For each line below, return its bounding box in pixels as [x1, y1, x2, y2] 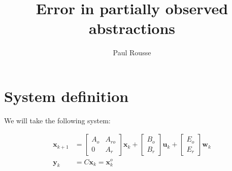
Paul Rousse [113, 47, 151, 58]
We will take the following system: [4, 115, 111, 125]
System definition [4, 85, 129, 106]
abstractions [88, 18, 176, 39]
